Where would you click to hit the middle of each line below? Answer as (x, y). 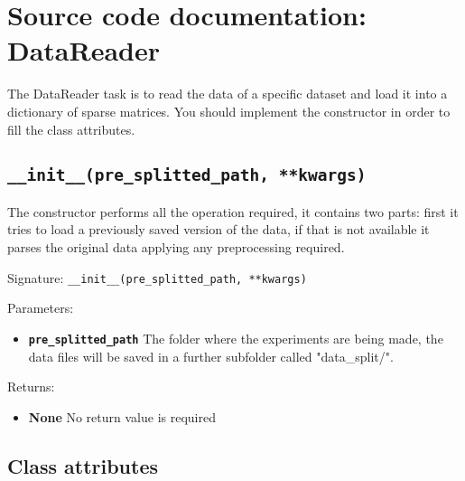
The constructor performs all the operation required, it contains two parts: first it (233, 211)
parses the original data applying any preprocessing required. (176, 247)
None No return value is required (122, 416)
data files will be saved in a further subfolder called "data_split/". (211, 356)
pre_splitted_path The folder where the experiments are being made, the (236, 338)
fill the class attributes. (71, 129)
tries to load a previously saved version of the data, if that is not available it (219, 229)
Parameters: (41, 308)
